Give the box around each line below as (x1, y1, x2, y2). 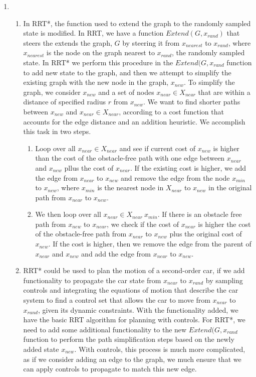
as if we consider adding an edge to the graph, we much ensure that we (23, 353, 241, 364)
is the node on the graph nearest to (46, 47, 155, 58)
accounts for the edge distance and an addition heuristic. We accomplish (23, 116, 245, 127)
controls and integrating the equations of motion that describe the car (23, 285, 238, 295)
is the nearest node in (97, 182, 164, 193)
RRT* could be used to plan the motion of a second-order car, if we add (23, 265, 245, 276)
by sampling (205, 275, 243, 285)
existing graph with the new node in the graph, (23, 77, 169, 87)
